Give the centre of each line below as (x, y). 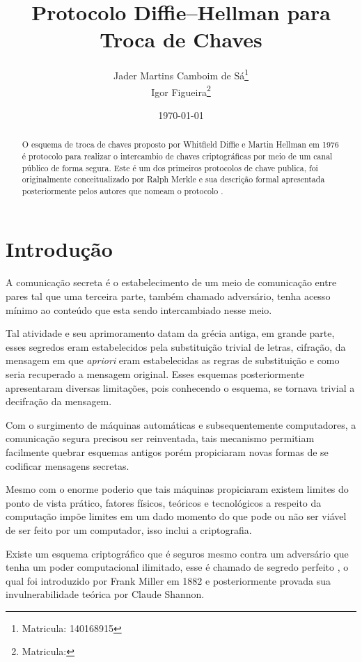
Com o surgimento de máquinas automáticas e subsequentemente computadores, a (181, 424)
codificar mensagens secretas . (68, 465)
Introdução (59, 249)
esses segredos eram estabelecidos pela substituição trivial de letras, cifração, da (176, 346)
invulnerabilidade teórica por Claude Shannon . (105, 594)
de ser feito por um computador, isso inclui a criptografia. (129, 529)
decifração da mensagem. (59, 401)
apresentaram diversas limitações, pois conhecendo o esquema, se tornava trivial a (180, 387)
